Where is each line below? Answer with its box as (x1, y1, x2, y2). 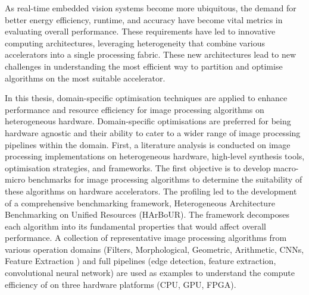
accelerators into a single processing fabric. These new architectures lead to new (5, 48, 296, 61)
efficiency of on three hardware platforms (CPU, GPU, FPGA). (5, 278, 236, 290)
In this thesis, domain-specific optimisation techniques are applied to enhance (5, 92, 288, 104)
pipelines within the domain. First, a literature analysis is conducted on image (5, 138, 291, 150)
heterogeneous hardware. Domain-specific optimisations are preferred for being (5, 115, 291, 127)
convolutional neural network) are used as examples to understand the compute (5, 266, 295, 279)
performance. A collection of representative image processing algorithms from (5, 231, 287, 244)
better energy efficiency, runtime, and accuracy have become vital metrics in (5, 13, 283, 26)
